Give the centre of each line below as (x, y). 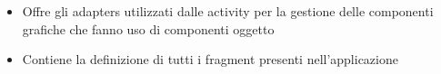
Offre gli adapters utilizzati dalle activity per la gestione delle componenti (228, 11)
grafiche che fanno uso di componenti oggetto (148, 28)
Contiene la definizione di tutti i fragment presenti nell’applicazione (210, 59)
